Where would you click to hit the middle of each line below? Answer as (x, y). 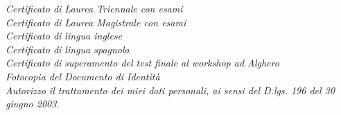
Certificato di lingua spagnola (68, 49)
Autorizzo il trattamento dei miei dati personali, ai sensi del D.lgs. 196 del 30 (170, 90)
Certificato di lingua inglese (64, 36)
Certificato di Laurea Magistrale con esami (96, 22)
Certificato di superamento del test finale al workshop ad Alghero (142, 63)
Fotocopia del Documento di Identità (83, 76)
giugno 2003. (33, 104)
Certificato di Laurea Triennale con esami (94, 8)
